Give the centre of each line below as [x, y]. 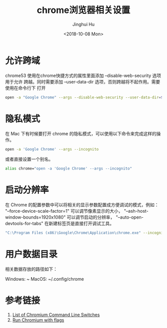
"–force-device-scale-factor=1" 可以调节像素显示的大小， [64, 211]
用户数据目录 [32, 254]
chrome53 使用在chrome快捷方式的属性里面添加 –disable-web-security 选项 [83, 76]
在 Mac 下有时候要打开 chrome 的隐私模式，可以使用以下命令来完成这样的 [81, 133]
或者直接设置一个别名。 [29, 159]
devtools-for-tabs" [24, 224]
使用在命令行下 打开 [25, 88]
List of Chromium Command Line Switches [56, 315]
